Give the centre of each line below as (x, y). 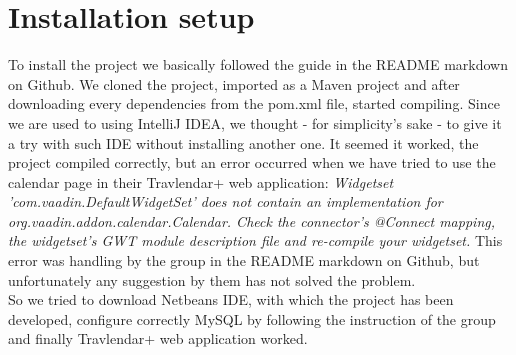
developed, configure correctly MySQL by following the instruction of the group (252, 318)
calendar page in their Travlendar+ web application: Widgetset (201, 181)
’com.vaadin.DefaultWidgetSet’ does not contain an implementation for (225, 201)
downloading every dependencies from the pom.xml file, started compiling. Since (254, 103)
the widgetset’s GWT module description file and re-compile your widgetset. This (255, 240)
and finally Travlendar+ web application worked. (158, 338)
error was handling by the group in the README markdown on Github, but (244, 260)
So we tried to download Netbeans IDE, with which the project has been (231, 299)
